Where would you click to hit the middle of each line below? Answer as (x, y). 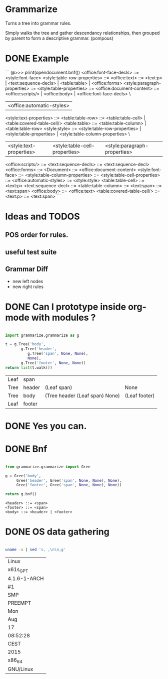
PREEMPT (19, 603)
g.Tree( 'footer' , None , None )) (53, 363)
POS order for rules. (37, 235)
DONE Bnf (26, 449)
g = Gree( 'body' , (23, 476)
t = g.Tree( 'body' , (25, 344)
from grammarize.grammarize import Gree (48, 467)
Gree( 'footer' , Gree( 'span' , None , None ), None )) (69, 485)
